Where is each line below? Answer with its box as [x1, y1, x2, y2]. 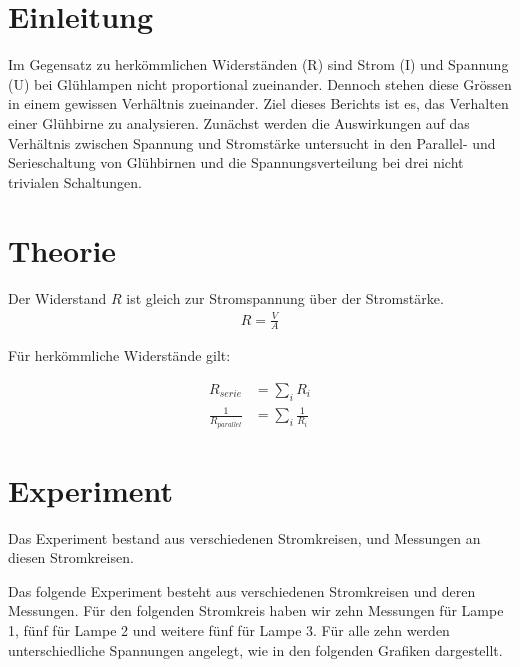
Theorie [8, 230, 117, 271]
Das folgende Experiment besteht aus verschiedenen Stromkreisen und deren [8, 580, 476, 601]
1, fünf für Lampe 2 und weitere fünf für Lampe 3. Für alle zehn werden [8, 620, 450, 641]
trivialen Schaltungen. [8, 171, 142, 192]
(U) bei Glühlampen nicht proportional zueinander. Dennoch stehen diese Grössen [8, 73, 512, 94]
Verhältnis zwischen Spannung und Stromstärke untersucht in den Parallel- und [8, 132, 496, 153]
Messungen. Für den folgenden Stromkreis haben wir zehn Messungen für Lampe [8, 600, 504, 621]
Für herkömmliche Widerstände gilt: [8, 345, 231, 366]
